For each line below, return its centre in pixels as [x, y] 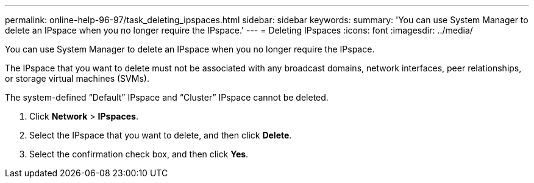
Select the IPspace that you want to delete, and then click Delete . [161, 135]
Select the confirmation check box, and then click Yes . [139, 154]
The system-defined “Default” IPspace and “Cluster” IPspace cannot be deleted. [167, 97]
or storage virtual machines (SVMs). [77, 78]
